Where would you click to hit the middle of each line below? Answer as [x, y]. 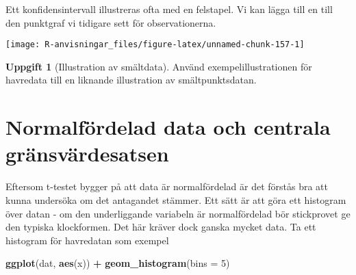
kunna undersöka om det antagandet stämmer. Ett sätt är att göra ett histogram [176, 199]
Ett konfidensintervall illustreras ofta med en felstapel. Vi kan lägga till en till [169, 9]
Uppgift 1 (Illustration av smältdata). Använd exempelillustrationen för [159, 66]
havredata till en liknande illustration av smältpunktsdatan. [131, 80]
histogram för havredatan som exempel [87, 240]
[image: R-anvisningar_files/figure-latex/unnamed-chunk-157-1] [155, 45]
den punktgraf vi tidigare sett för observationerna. [111, 22]
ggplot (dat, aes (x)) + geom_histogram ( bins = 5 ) [118, 263]
